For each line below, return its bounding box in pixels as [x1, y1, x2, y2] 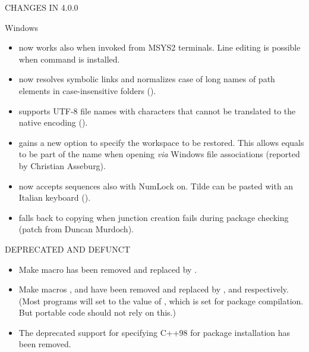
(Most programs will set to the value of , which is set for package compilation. [18, 294, 304, 307]
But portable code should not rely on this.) [18, 306, 176, 319]
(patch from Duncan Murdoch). [18, 223, 134, 235]
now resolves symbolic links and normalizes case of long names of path [18, 73, 275, 85]
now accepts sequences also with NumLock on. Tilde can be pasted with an [18, 179, 294, 192]
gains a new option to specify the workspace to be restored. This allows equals [18, 136, 304, 148]
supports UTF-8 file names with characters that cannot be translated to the [18, 104, 296, 117]
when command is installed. [18, 52, 120, 65]
